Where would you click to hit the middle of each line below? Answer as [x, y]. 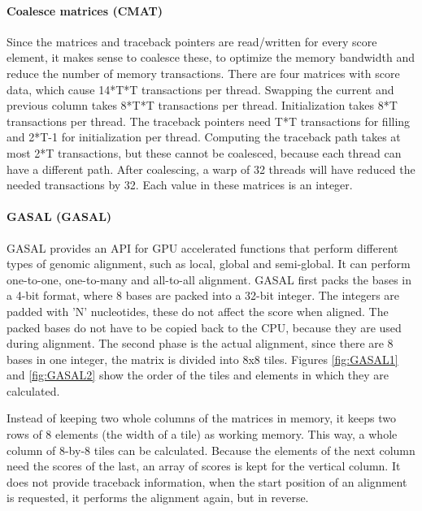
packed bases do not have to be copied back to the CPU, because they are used [204, 327]
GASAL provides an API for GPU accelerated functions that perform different [202, 247]
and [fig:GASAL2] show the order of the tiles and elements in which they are [198, 375]
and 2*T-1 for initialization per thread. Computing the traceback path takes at [204, 137]
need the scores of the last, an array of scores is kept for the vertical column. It [204, 466]
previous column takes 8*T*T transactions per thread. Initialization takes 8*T [202, 105]
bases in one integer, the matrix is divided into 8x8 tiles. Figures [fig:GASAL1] [202, 359]
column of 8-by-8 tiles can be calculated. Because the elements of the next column [211, 450]
